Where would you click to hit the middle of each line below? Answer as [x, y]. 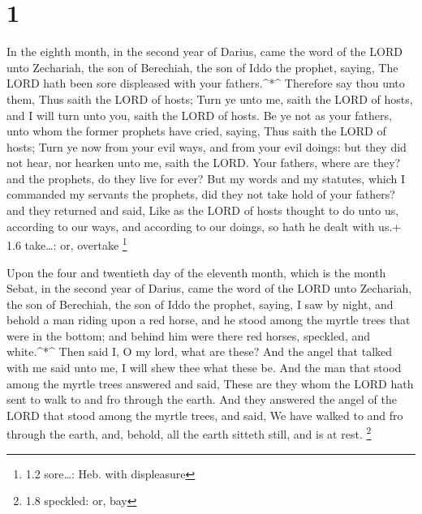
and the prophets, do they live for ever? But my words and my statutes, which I [206, 178]
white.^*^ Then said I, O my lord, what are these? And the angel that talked [200, 351]
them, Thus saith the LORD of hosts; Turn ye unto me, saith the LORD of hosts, [210, 99]
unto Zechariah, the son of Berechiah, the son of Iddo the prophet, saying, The [202, 67]
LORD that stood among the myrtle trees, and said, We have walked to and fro [205, 415]
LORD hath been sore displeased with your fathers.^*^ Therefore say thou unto [206, 83]
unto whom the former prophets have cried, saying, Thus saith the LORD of [196, 131]
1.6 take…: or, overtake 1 [67, 244]
